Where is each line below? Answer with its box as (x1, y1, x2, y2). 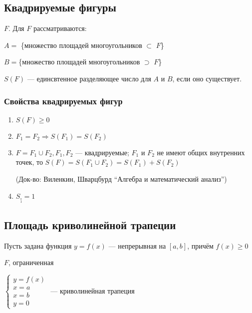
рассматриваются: (33, 23, 87, 33)
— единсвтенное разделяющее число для (27, 73, 151, 83)
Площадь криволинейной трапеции (4, 217, 176, 232)
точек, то (15, 157, 43, 167)
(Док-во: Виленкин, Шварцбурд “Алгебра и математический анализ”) (15, 173, 227, 184)
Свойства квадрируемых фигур (4, 94, 123, 107)
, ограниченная (8, 257, 54, 268)
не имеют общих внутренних (157, 147, 245, 157)
